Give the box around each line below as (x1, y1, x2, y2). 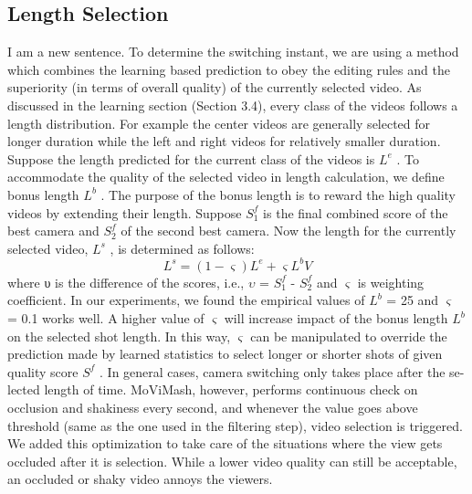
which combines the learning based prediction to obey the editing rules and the (7, 59, 450, 79)
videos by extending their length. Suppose (7, 203, 242, 222)
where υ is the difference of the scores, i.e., (7, 272, 245, 291)
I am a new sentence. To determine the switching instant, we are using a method (7, 42, 459, 61)
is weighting (357, 272, 425, 291)
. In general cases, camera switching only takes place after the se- (100, 362, 465, 381)
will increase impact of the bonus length (224, 309, 448, 328)
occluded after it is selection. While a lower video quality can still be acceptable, (7, 451, 457, 470)
